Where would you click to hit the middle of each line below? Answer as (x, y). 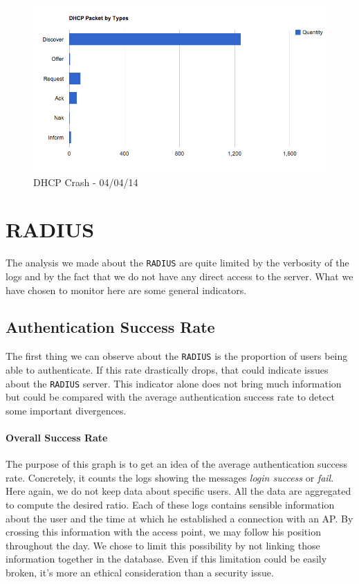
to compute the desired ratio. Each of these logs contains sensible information (170, 504)
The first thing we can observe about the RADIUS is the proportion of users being (177, 356)
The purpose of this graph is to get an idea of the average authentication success (177, 464)
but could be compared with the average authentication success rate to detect (170, 397)
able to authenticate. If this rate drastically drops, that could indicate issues (167, 369)
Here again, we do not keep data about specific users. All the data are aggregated (178, 491)
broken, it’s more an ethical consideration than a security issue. (140, 572)
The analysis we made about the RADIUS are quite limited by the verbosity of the (177, 263)
